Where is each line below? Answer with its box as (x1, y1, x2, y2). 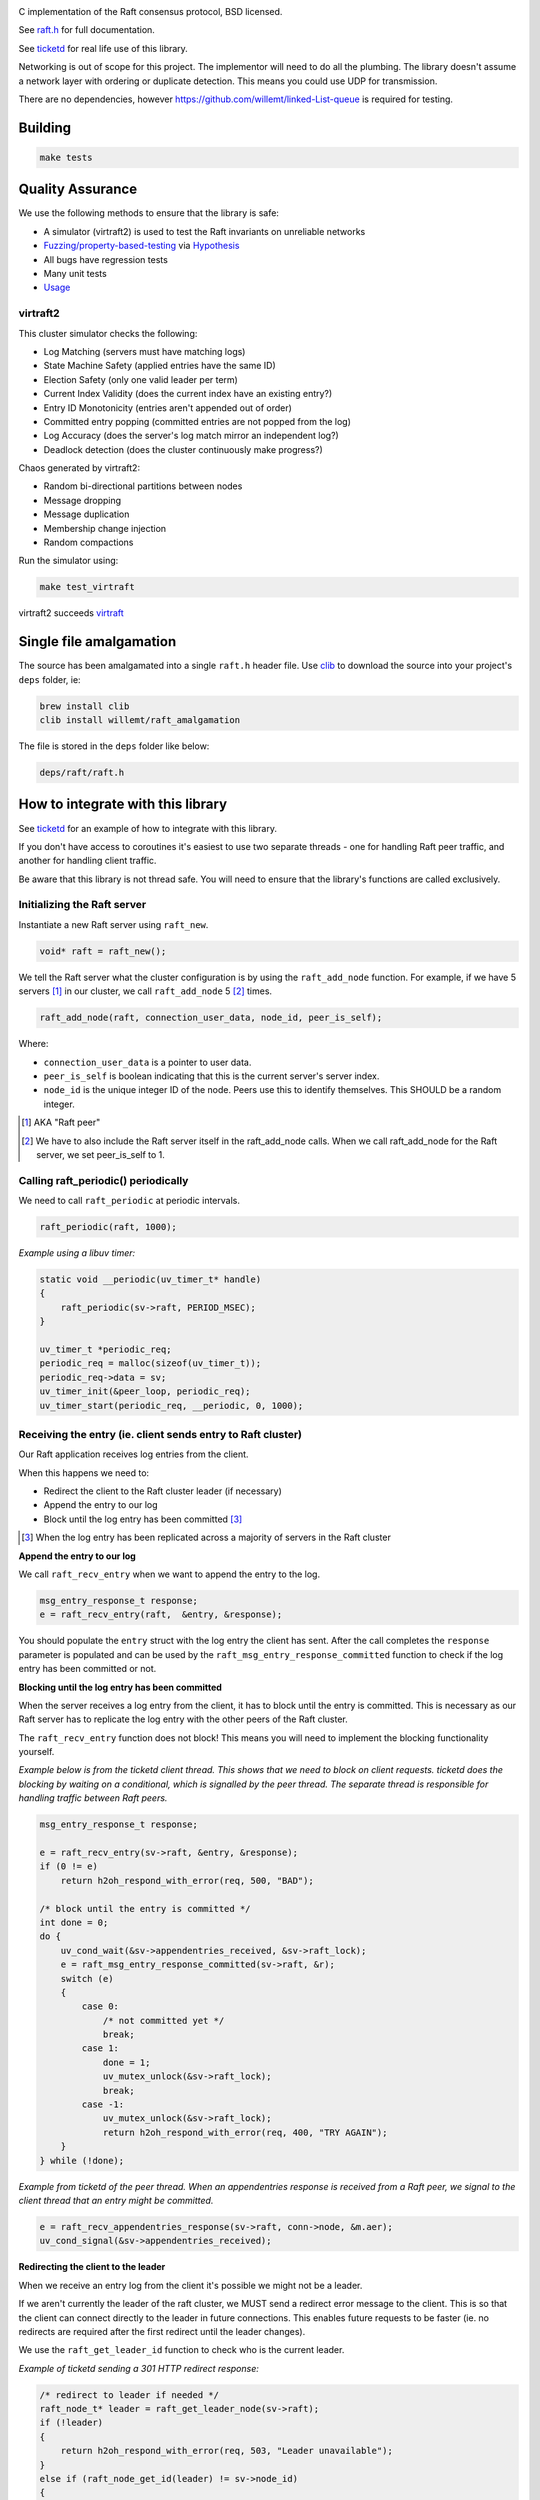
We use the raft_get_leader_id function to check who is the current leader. (18, 2344, 345, 2356)
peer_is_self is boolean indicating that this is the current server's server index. (43, 1070, 380, 1082)
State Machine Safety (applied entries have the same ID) (43, 360, 277, 372)
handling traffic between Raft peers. (18, 1792, 168, 1804)
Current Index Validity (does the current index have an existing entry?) (43, 388, 333, 400)
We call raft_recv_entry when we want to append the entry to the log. (18, 1568, 320, 1580)
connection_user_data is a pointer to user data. (43, 1056, 252, 1068)
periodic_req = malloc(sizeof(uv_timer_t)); (39, 1358, 262, 1369)
